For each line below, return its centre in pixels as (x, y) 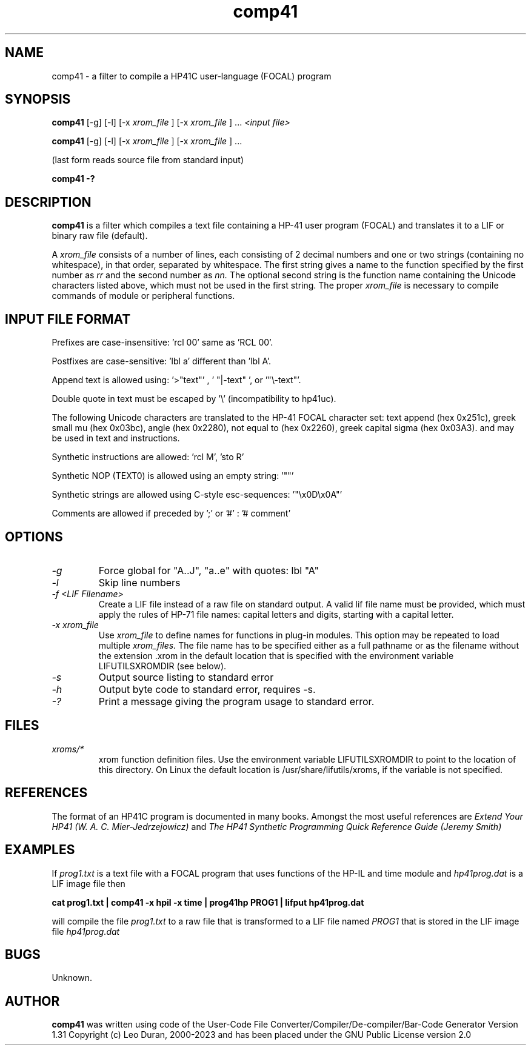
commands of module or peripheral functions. (143, 296)
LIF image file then (88, 883)
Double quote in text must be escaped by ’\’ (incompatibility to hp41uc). (194, 399)
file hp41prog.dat (86, 931)
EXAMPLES (40, 850)
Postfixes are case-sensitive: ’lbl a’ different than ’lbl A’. (161, 361)
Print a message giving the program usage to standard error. (236, 701)
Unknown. (72, 978)
